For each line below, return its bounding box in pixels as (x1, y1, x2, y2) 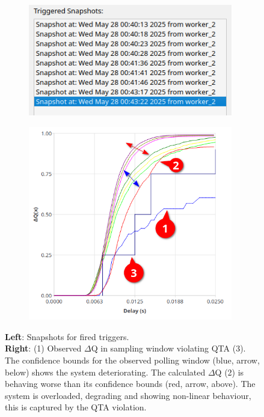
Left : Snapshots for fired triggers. (5, 330, 129, 342)
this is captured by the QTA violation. (5, 401, 147, 413)
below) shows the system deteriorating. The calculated (5, 365, 206, 378)
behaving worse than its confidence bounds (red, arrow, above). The (5, 377, 256, 390)
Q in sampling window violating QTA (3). (91, 342, 246, 355)
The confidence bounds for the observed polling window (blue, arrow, (5, 353, 260, 366)
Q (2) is (215, 365, 244, 378)
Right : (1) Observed (5, 342, 82, 355)
